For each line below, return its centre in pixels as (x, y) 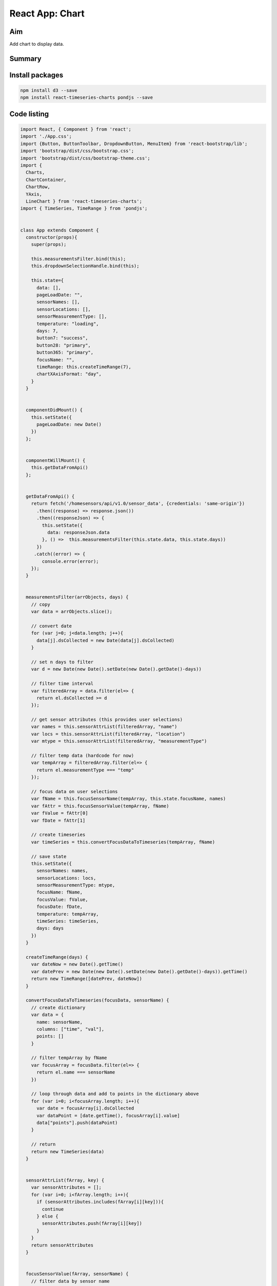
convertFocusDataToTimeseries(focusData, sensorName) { (97, 1000)
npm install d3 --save (49, 91)
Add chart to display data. (37, 44)
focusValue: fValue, (62, 899)
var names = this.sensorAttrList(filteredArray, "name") (104, 727)
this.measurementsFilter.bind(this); (78, 259)
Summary (25, 58)
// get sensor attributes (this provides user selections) (107, 720)
